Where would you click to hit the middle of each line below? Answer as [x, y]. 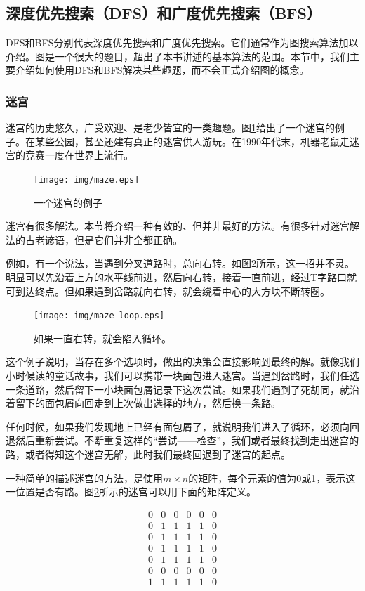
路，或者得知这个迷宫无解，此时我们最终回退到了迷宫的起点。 [148, 454]
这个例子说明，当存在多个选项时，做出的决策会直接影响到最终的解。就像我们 [182, 362]
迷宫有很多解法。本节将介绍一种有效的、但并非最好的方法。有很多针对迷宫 [178, 226]
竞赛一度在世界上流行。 [79, 155]
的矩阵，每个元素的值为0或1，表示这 [272, 478]
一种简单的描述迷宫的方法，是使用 [84, 478]
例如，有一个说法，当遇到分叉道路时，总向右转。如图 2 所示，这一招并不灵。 [180, 263]
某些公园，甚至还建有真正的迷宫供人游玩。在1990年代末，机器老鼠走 [192, 141]
